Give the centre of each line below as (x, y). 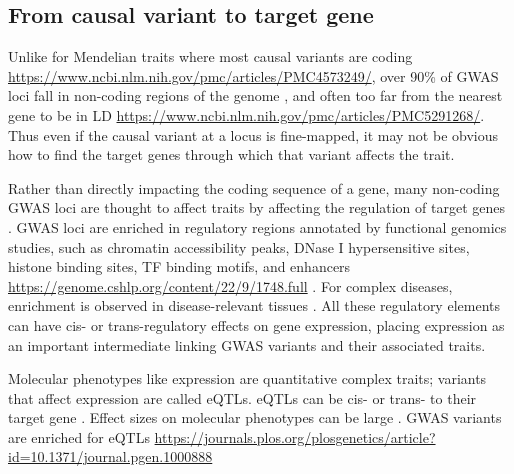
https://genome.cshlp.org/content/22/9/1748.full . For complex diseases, (230, 285)
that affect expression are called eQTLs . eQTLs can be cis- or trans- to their (242, 397)
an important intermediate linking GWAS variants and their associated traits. (247, 344)
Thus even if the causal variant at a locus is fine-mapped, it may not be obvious (253, 134)
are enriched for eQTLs (79, 436)
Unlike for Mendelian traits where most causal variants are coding (210, 56)
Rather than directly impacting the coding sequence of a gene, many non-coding (254, 187)
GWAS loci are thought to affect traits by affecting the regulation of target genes (256, 207)
